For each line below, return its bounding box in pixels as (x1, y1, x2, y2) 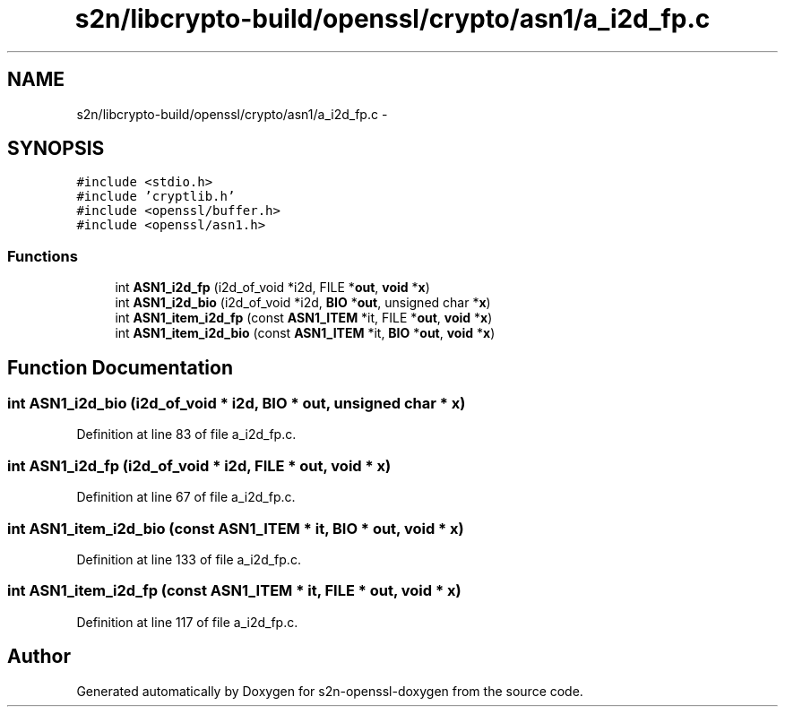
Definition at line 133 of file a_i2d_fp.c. (76, 551, 301, 567)
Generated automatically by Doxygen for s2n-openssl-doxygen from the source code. (76, 683, 583, 699)
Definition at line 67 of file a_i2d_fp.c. (76, 489, 296, 505)
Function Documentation (7, 356, 233, 379)
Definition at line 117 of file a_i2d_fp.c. (76, 614, 298, 630)
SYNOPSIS (7, 137, 105, 160)
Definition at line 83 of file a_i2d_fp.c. (76, 426, 297, 443)
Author (7, 645, 71, 668)
